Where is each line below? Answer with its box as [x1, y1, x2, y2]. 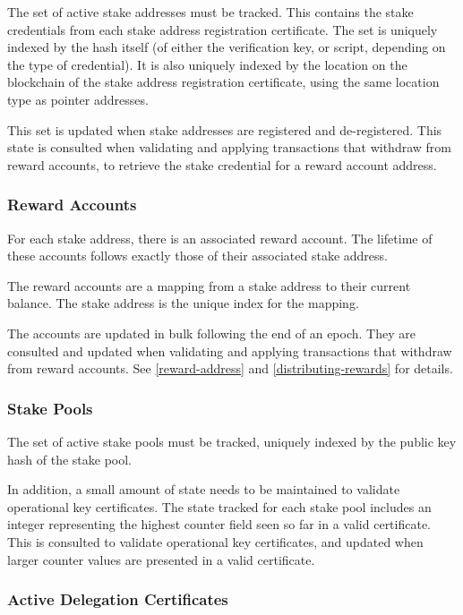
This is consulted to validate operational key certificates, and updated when [7, 532, 424, 551]
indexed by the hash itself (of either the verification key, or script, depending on [7, 38, 446, 56]
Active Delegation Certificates [7, 588, 228, 611]
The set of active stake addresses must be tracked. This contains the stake [7, 3, 414, 21]
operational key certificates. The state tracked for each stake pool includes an [7, 497, 432, 516]
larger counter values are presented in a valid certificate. [7, 550, 315, 568]
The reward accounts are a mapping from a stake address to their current [7, 276, 411, 295]
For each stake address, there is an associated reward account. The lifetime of [7, 228, 433, 247]
